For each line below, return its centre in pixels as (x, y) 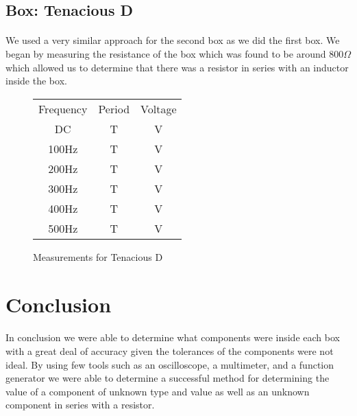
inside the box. (36, 81)
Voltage (159, 108)
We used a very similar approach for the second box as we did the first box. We (173, 40)
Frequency (63, 108)
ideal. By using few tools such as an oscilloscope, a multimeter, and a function (170, 364)
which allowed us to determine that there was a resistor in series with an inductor (177, 67)
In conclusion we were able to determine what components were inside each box (173, 337)
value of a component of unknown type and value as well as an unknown (158, 391)
